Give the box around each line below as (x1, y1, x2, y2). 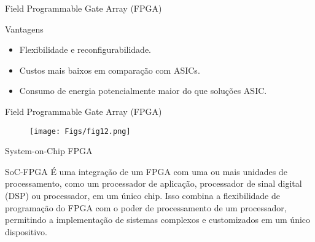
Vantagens (5, 22, 44, 35)
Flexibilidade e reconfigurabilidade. (19, 43, 152, 56)
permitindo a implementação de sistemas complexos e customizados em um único (5, 213, 311, 226)
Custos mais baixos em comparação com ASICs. (19, 63, 200, 76)
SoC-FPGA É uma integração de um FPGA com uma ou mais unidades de (5, 165, 287, 178)
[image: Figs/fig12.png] (29, 127, 131, 136)
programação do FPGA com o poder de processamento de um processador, (5, 201, 287, 214)
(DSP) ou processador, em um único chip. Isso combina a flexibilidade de (5, 189, 280, 201)
